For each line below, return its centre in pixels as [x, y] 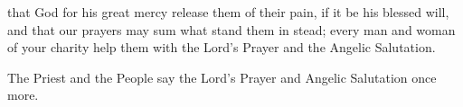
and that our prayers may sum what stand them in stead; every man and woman [231, 29]
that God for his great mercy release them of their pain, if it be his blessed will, [228, 12]
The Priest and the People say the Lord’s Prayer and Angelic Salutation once [222, 77]
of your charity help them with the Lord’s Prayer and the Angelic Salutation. [222, 47]
